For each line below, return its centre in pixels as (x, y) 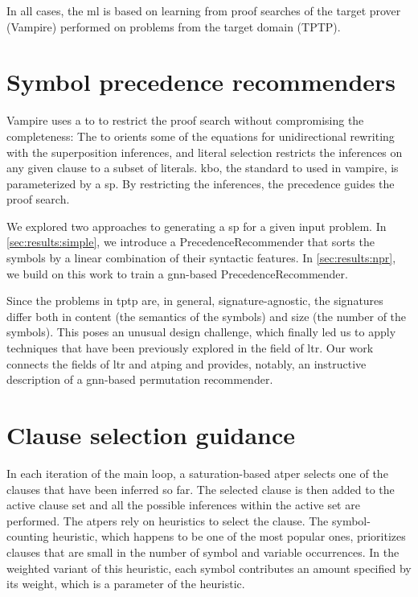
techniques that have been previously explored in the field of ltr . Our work (190, 348)
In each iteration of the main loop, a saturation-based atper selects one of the (197, 473)
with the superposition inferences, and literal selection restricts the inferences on (205, 152)
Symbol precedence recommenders (201, 82)
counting (28, 536)
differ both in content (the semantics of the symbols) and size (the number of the (207, 316)
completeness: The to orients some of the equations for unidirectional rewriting (201, 136)
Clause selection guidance (151, 434)
